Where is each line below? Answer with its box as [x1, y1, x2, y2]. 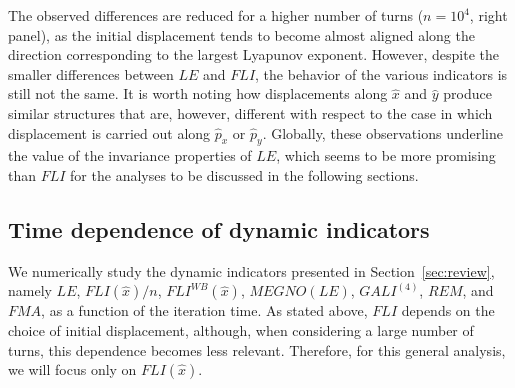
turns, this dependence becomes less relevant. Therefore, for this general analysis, [8, 339, 506, 360]
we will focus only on [8, 359, 137, 380]
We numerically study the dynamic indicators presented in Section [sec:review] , [8, 260, 495, 281]
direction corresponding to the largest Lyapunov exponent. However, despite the [8, 44, 500, 65]
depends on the [401, 300, 495, 321]
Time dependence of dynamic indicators [8, 213, 430, 244]
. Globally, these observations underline [262, 122, 504, 143]
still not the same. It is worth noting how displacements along [8, 83, 388, 104]
